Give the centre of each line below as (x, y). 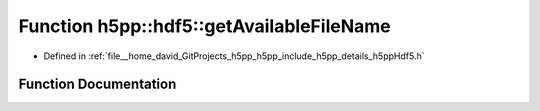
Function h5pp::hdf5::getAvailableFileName (204, 26)
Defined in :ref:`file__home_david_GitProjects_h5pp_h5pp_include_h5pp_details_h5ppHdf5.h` (234, 56)
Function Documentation (97, 84)
